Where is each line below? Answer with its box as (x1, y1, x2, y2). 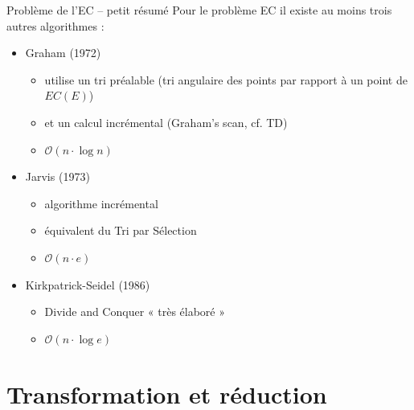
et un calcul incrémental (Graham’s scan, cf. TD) (44, 113, 288, 130)
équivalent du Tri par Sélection (44, 222, 197, 239)
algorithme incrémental (44, 195, 158, 211)
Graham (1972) (25, 44, 101, 61)
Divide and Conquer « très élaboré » (44, 303, 225, 320)
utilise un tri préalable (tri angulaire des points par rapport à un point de (44, 71, 408, 88)
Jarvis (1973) (25, 168, 90, 185)
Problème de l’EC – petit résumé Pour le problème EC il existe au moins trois (6, 2, 392, 18)
